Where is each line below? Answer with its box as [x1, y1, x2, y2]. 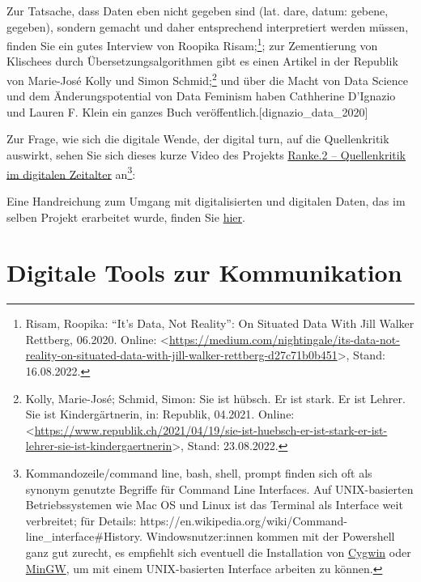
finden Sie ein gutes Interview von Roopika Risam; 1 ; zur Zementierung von [6, 35, 378, 53]
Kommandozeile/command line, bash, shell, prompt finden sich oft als [25, 464, 372, 481]
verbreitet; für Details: [25, 512, 137, 529]
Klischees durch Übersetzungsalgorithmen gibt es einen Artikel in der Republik [6, 53, 398, 70]
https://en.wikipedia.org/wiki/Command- [139, 512, 348, 529]
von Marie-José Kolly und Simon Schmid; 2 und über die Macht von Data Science [6, 70, 409, 88]
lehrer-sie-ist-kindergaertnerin [25, 437, 172, 454]
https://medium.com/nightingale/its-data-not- [169, 330, 400, 347]
